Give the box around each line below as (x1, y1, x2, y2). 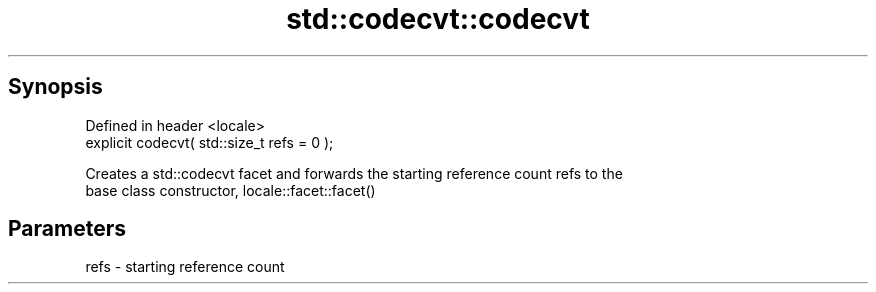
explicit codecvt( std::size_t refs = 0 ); (85, 133, 334, 151)
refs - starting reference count (85, 258, 285, 276)
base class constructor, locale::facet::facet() (85, 181, 376, 199)
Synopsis (8, 74, 103, 100)
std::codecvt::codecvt (286, 2, 590, 36)
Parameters (8, 216, 126, 242)
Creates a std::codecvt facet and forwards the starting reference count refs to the (85, 164, 623, 182)
